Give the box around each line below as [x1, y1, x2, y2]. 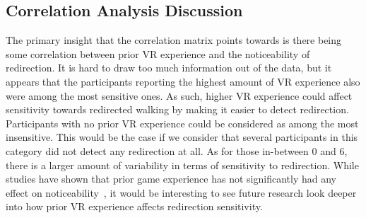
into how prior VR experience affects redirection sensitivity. [6, 199, 263, 214]
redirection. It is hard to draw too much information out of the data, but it [6, 60, 332, 75]
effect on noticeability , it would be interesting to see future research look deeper [6, 185, 357, 200]
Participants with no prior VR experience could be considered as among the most [6, 115, 359, 130]
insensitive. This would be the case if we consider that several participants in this [6, 130, 358, 144]
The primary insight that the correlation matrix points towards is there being [6, 33, 342, 47]
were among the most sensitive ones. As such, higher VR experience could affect [6, 88, 353, 103]
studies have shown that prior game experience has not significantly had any [6, 171, 336, 186]
